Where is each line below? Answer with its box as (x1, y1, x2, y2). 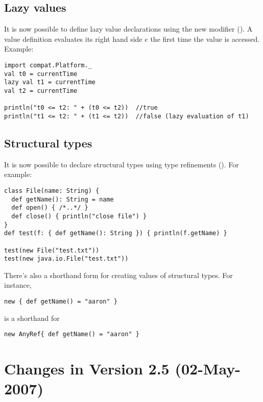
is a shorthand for (4, 312, 60, 323)
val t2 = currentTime (4, 87, 78, 94)
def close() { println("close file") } (11, 212, 147, 220)
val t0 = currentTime (4, 70, 78, 78)
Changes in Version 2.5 (4, 358, 170, 379)
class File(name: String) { (4, 187, 100, 194)
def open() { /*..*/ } (11, 204, 88, 212)
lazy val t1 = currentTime (4, 79, 95, 86)
